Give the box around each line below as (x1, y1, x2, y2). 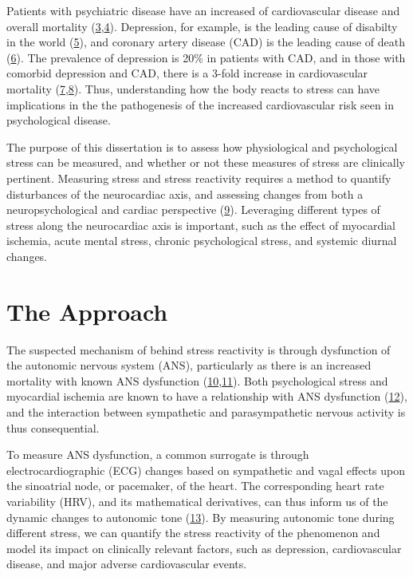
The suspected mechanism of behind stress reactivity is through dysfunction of (6, 341, 391, 358)
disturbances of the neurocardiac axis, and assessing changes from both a (6, 185, 364, 202)
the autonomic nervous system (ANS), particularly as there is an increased (6, 357, 372, 373)
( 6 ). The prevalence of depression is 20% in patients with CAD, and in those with (6, 49, 406, 65)
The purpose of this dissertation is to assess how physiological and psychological (6, 138, 398, 155)
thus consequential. (6, 419, 100, 436)
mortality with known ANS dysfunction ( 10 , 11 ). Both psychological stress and (6, 372, 388, 389)
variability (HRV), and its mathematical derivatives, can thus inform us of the (6, 492, 388, 509)
